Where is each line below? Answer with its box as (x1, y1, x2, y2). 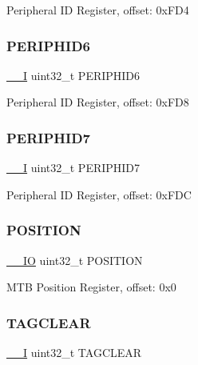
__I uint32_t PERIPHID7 (6, 159, 141, 176)
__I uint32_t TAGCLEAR (6, 344, 142, 361)
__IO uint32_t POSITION (6, 251, 143, 268)
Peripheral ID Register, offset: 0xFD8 (6, 94, 189, 110)
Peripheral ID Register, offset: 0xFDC (6, 186, 192, 203)
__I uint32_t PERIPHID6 (6, 66, 141, 83)
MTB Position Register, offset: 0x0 (6, 279, 176, 295)
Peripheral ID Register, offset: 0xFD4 (6, 2, 189, 18)
